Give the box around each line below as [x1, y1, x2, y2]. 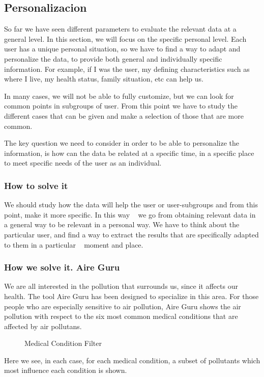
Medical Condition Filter [24, 338, 102, 348]
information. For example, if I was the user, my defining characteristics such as [4, 63, 250, 74]
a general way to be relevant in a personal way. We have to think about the [4, 219, 240, 230]
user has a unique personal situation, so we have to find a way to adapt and [4, 43, 241, 54]
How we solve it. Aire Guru [4, 261, 120, 274]
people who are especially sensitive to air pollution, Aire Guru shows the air [4, 301, 241, 311]
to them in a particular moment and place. [4, 239, 143, 250]
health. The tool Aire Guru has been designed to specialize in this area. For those [4, 290, 259, 301]
